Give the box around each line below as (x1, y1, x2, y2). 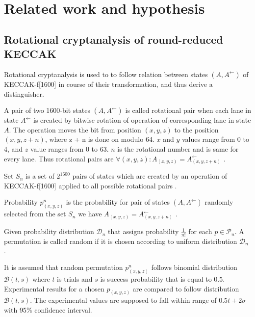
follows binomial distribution (151, 262, 237, 272)
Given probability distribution (4, 226, 94, 237)
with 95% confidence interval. (4, 304, 92, 315)
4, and (4, 143, 23, 154)
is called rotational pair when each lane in (125, 105, 251, 115)
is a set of (25, 171, 54, 181)
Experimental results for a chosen (4, 283, 104, 293)
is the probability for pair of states (66, 197, 170, 207)
